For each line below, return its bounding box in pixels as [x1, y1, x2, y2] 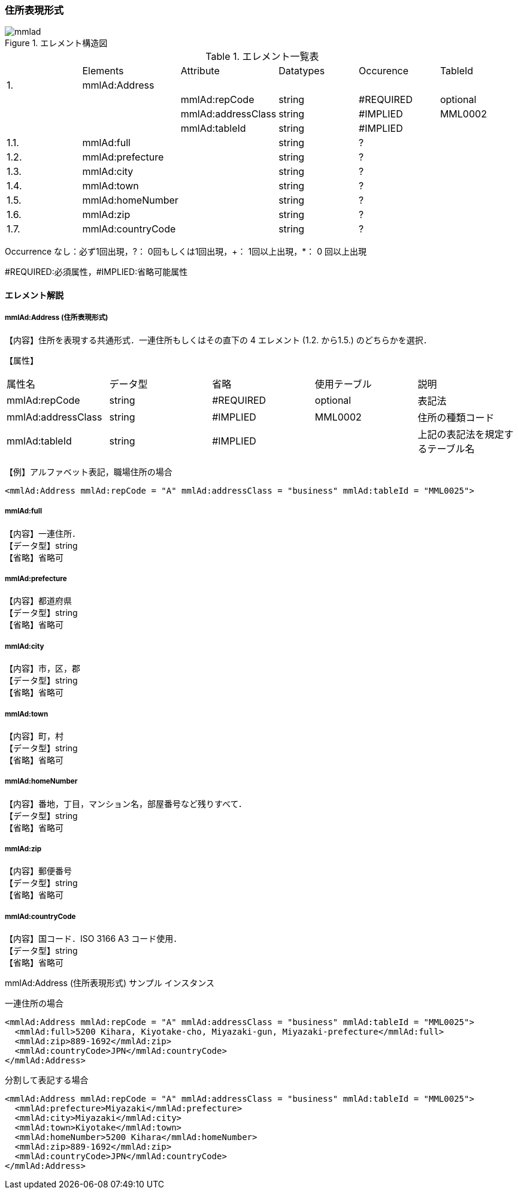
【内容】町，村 [5, 730, 63, 741]
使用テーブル [314, 377, 372, 390]
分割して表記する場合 [5, 1075, 89, 1086]
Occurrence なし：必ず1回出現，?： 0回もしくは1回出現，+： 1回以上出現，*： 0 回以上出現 [5, 246, 366, 257]
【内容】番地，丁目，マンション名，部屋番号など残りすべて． [5, 798, 247, 809]
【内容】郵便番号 [5, 866, 72, 876]
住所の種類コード [417, 411, 495, 424]
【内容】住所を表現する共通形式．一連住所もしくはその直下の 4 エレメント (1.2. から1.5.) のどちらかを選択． [5, 334, 432, 345]
